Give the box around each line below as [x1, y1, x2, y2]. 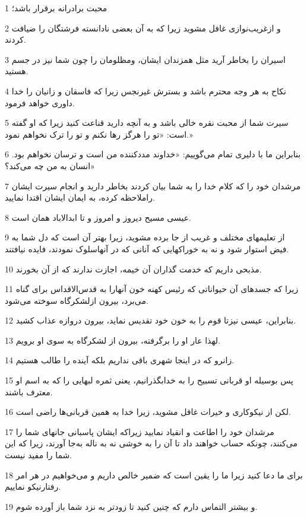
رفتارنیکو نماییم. [5, 480, 61, 493]
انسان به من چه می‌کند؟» [5, 159, 95, 172]
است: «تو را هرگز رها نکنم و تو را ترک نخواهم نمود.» [5, 128, 193, 140]
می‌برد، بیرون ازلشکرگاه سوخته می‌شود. [5, 294, 148, 306]
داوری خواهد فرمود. [5, 96, 75, 109]
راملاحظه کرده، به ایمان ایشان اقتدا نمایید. [5, 191, 155, 204]
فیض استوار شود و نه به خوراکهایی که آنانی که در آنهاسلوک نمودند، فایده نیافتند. [5, 242, 289, 255]
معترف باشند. [5, 385, 53, 398]
